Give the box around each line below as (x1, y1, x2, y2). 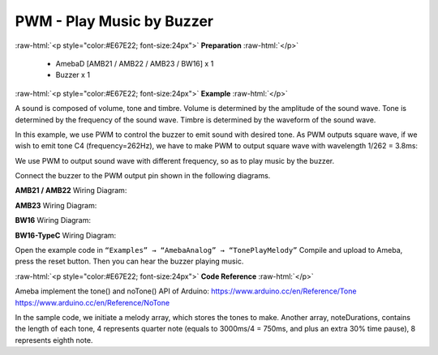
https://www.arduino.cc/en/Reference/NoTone (15, 297, 170, 307)
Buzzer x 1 (55, 70, 91, 80)
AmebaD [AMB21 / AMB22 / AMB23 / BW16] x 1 (55, 58, 214, 68)
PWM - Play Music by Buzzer (15, 12, 214, 30)
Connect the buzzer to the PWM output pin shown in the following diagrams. (15, 171, 271, 181)
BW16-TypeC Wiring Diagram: (15, 230, 117, 240)
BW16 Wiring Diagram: (15, 216, 92, 225)
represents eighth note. (15, 335, 93, 344)
